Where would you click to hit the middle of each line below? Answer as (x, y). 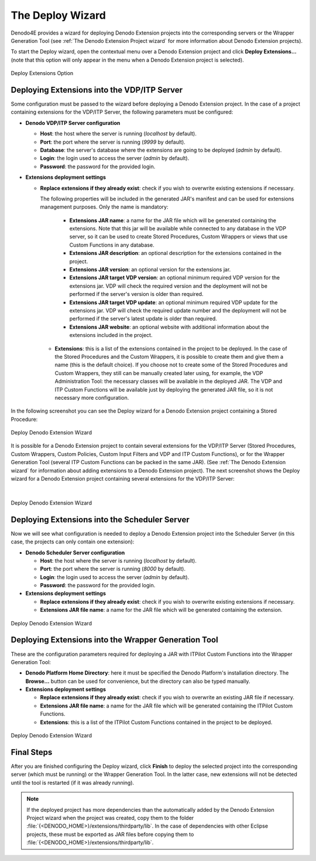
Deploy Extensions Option (42, 73)
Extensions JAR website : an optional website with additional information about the (169, 327)
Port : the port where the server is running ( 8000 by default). (113, 569)
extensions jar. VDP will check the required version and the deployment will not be (168, 286)
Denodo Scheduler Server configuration (75, 552)
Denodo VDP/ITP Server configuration (73, 122)
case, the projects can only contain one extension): (73, 542)
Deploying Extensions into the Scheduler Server (100, 520)
